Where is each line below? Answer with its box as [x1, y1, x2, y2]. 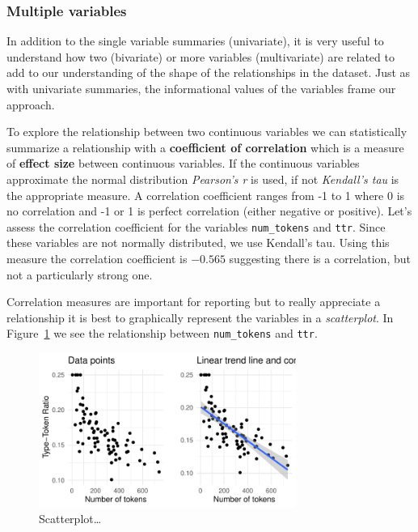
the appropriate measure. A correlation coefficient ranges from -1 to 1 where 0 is [6, 186, 405, 203]
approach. [6, 96, 55, 113]
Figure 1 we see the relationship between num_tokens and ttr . [6, 325, 318, 342]
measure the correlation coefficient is [6, 250, 188, 266]
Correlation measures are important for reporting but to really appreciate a [6, 293, 381, 310]
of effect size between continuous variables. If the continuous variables [6, 155, 360, 172]
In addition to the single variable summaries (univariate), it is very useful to [6, 32, 384, 49]
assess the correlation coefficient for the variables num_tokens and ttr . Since [6, 218, 386, 235]
